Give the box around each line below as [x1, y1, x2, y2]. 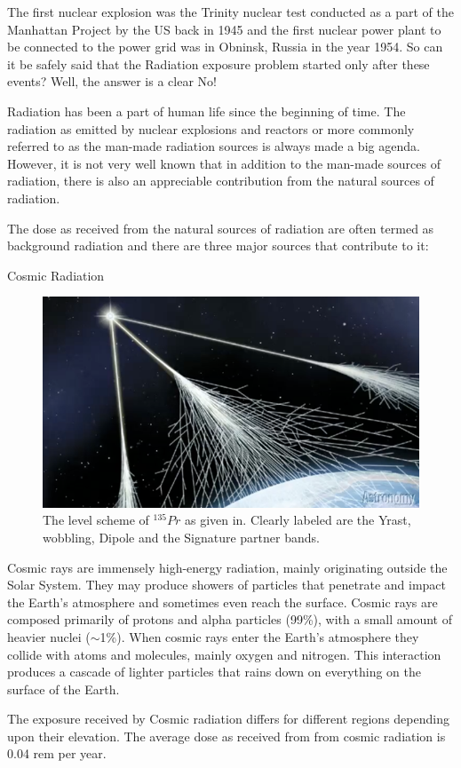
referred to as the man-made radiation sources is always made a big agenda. [7, 137, 420, 155]
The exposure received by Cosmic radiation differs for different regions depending [7, 709, 449, 728]
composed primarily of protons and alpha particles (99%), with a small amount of [7, 610, 452, 629]
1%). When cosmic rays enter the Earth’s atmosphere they [99, 627, 419, 645]
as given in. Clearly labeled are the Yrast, [184, 511, 411, 529]
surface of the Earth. [7, 679, 120, 698]
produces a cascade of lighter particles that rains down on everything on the [7, 662, 422, 681]
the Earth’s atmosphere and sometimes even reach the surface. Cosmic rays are [7, 592, 438, 611]
